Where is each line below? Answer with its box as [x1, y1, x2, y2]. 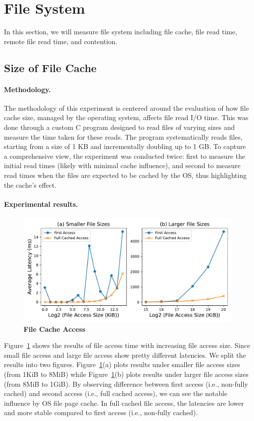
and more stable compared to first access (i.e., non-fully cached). [4, 407, 198, 418]
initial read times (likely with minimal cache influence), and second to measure [4, 160, 241, 171]
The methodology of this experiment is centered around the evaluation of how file [4, 102, 249, 113]
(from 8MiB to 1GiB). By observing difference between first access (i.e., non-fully [4, 378, 248, 389]
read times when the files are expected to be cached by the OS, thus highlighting [4, 170, 247, 180]
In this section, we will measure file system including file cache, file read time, [4, 26, 237, 37]
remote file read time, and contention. [4, 36, 118, 46]
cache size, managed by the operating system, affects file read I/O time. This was [4, 112, 249, 123]
